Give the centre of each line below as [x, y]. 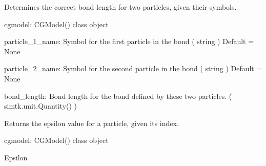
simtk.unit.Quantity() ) [41, 106]
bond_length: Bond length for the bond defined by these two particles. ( [118, 96]
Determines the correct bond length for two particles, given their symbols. [120, 7]
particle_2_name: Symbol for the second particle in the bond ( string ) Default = [133, 68]
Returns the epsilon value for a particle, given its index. [91, 123]
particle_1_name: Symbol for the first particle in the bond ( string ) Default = [129, 41]
